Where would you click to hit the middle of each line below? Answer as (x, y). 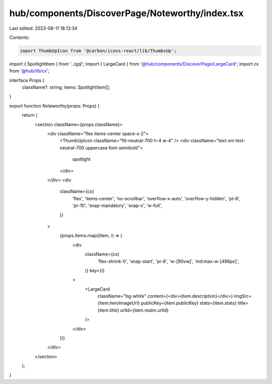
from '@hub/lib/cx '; (29, 71)
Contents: (19, 37)
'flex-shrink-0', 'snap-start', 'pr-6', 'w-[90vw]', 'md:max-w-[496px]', (168, 261)
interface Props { (27, 80)
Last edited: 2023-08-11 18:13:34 (43, 28)
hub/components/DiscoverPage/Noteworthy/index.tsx (126, 13)
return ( (30, 115)
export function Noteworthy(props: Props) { (55, 105)
